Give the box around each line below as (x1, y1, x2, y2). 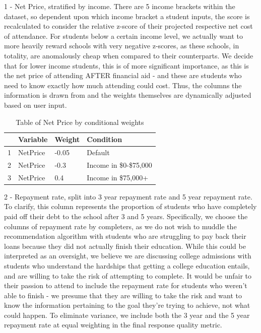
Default (87, 147, 110, 157)
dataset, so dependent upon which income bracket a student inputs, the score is (4, 11, 250, 21)
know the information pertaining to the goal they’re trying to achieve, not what (4, 300, 250, 310)
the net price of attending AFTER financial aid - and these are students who (4, 70, 242, 81)
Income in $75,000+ (87, 172, 149, 182)
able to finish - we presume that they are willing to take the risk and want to (4, 290, 242, 300)
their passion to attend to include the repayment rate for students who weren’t (4, 280, 247, 291)
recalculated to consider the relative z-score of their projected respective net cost (4, 21, 253, 31)
